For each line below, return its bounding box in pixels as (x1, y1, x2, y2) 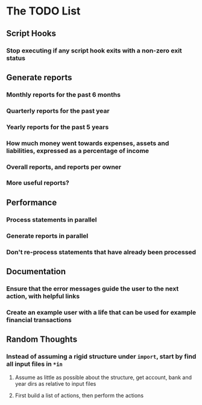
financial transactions (6, 315, 72, 324)
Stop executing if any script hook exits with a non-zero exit (6, 46, 182, 55)
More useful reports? (6, 179, 69, 187)
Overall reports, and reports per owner (6, 163, 122, 171)
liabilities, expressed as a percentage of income (6, 146, 150, 155)
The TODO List (6, 4, 81, 18)
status (6, 54, 26, 62)
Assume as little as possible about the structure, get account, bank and (14, 374, 192, 381)
